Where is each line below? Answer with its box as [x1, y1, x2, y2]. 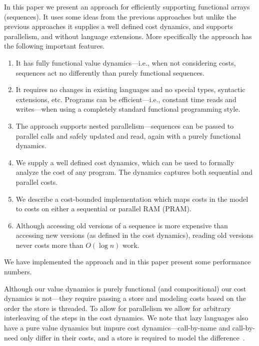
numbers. [4, 266, 32, 277]
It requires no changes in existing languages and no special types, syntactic [15, 84, 245, 95]
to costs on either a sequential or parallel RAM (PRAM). [15, 203, 191, 214]
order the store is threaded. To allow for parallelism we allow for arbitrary [4, 302, 231, 313]
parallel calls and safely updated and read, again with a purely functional [15, 130, 241, 141]
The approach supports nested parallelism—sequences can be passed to [15, 120, 234, 131]
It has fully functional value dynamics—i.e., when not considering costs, [15, 57, 236, 68]
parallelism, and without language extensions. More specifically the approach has [4, 31, 252, 41]
